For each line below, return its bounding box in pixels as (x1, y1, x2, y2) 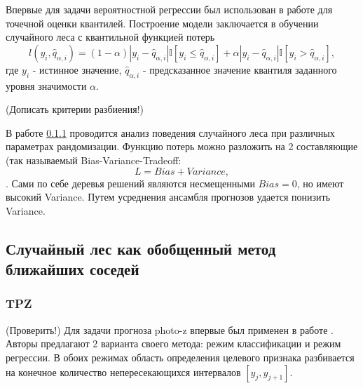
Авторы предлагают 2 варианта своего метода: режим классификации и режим (6, 336, 341, 351)
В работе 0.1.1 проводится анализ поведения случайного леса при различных (6, 125, 335, 140)
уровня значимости (6, 78, 87, 93)
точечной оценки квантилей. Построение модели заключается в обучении (6, 15, 319, 30)
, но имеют (296, 175, 344, 190)
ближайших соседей (6, 258, 139, 280)
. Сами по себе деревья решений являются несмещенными (6, 175, 255, 190)
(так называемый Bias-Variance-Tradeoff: (6, 152, 181, 167)
